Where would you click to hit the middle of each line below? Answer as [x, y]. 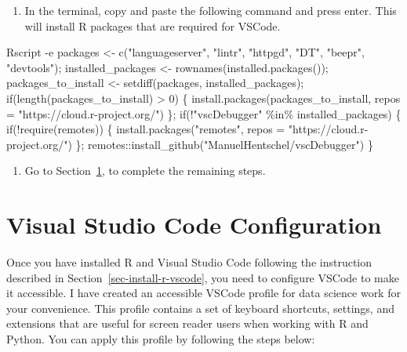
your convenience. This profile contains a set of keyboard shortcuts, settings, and [200, 308]
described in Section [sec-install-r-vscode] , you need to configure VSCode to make [203, 277]
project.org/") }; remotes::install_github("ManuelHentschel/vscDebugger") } [190, 144]
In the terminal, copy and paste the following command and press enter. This [211, 10]
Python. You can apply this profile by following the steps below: [161, 339]
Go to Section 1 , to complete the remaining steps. [145, 171]
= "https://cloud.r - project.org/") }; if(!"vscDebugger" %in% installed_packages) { [204, 113]
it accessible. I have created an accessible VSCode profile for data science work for [203, 293]
